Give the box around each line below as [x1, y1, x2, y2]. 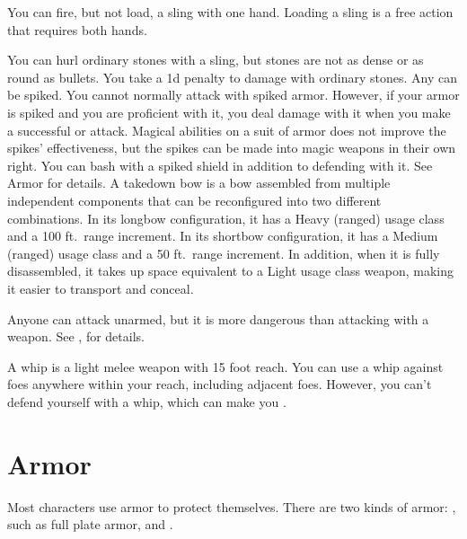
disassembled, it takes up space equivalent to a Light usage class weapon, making [7, 261, 454, 280]
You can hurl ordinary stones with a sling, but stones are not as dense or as [7, 50, 424, 69]
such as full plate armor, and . [7, 515, 173, 534]
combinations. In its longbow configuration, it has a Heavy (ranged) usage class [7, 208, 445, 227]
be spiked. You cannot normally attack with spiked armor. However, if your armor [7, 85, 460, 104]
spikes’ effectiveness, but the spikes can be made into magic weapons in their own [7, 138, 456, 157]
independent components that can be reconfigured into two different [7, 190, 382, 209]
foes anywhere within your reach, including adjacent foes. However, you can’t [7, 375, 432, 393]
